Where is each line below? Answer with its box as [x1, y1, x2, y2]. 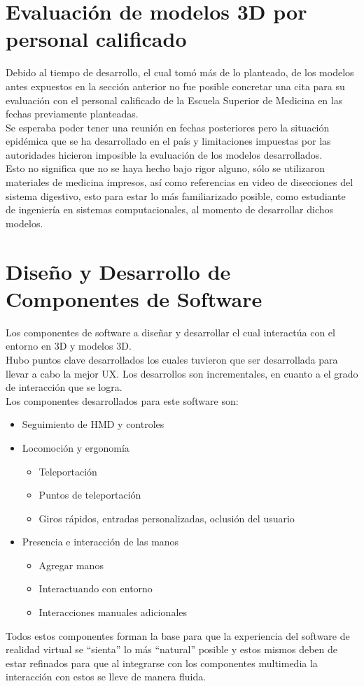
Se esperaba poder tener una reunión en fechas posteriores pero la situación [6, 120, 330, 134]
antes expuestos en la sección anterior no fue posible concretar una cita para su [6, 78, 345, 93]
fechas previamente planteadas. [6, 106, 139, 121]
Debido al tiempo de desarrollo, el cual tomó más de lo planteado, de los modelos [6, 65, 354, 80]
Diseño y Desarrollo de [6, 257, 231, 285]
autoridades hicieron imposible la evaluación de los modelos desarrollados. [6, 147, 323, 162]
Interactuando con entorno [38, 581, 153, 596]
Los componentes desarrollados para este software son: [6, 393, 239, 408]
